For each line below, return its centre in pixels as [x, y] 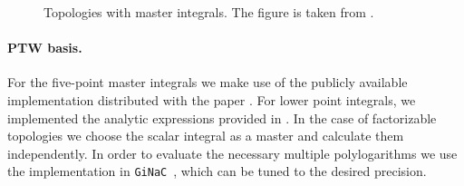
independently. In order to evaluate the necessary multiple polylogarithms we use [232, 153]
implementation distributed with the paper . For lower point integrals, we [212, 99]
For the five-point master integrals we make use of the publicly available [208, 82]
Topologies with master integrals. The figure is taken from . [209, 12]
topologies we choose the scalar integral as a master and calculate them [206, 136]
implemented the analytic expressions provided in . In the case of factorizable [222, 117]
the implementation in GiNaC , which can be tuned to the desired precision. [217, 171]
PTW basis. [45, 48]
